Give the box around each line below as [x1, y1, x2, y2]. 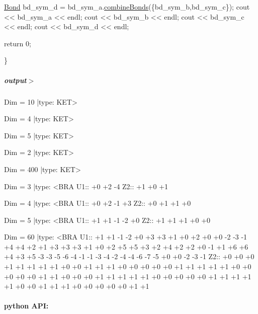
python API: [4, 300, 49, 311]
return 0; [4, 38, 31, 48]
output [4, 74, 27, 85]
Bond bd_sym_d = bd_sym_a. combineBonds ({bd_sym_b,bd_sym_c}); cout [4, 2, 250, 12]
